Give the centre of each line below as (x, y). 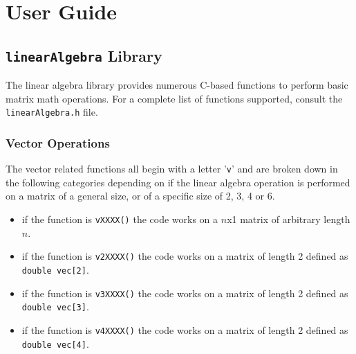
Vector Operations (58, 142)
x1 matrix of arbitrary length (289, 219)
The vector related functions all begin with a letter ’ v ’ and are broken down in (172, 169)
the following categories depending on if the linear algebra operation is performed (178, 182)
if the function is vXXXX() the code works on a (120, 219)
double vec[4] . (55, 343)
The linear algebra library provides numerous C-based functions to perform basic (177, 85)
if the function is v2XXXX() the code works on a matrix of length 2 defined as (185, 256)
